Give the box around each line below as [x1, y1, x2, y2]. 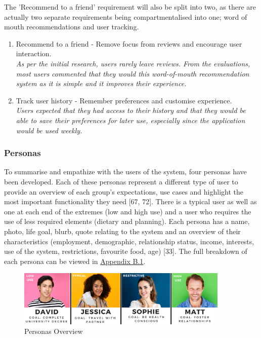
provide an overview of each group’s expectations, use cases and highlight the [4, 186, 243, 197]
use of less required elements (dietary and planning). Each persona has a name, [4, 216, 250, 227]
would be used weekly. [16, 125, 82, 135]
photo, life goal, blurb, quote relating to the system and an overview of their [4, 226, 241, 236]
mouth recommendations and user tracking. [4, 21, 139, 32]
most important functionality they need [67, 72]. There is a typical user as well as [4, 196, 257, 207]
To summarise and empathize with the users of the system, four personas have [4, 166, 247, 177]
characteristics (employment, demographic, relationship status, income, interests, [4, 236, 254, 246]
